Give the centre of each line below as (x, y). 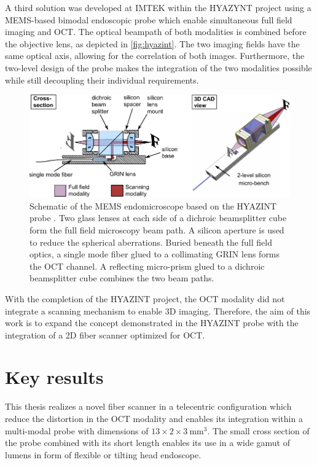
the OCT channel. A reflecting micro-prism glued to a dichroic (147, 266)
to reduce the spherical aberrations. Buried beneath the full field (151, 242)
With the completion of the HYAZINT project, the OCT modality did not (145, 298)
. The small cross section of (258, 430)
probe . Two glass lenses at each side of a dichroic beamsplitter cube (158, 218)
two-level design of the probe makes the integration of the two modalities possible (158, 67)
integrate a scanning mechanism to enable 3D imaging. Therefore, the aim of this (158, 311)
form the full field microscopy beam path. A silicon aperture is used (157, 229)
